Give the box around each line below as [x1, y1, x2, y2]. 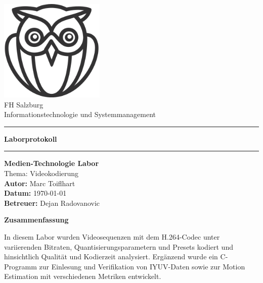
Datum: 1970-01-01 [4, 188, 67, 198]
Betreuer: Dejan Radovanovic [4, 197, 100, 208]
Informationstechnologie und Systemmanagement [4, 109, 156, 120]
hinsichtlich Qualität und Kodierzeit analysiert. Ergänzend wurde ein [4, 251, 218, 262]
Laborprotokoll [4, 133, 57, 144]
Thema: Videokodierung [4, 168, 79, 179]
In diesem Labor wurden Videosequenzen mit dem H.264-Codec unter [4, 232, 220, 242]
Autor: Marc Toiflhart [4, 178, 75, 188]
